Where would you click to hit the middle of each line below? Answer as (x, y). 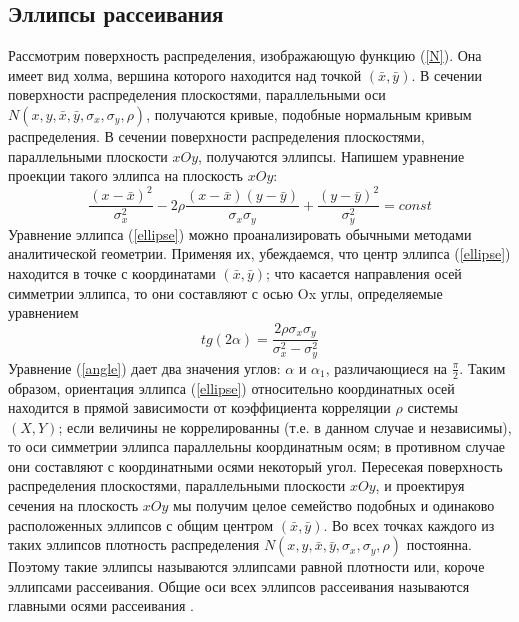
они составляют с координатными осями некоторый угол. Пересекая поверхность (255, 465)
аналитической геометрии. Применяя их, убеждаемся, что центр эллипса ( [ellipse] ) (259, 253)
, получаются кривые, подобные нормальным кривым (309, 113)
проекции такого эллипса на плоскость (126, 175)
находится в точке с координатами (112, 272)
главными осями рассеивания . (101, 605)
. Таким (482, 367)
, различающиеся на (386, 367)
